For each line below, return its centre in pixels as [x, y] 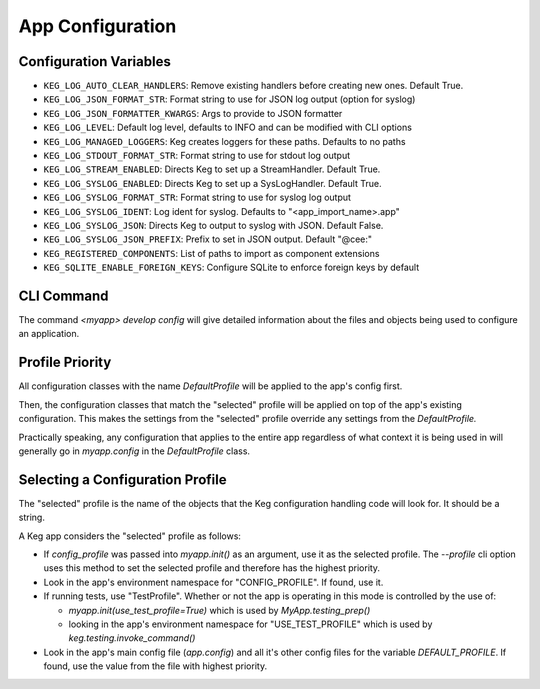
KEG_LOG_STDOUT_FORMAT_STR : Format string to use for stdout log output [196, 156]
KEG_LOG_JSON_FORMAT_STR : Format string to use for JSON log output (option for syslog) [229, 99]
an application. [49, 334]
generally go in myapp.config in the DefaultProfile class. [134, 451]
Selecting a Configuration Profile [122, 479]
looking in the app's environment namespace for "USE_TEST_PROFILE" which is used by [250, 624]
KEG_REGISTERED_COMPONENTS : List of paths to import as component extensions [211, 253]
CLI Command [63, 295]
